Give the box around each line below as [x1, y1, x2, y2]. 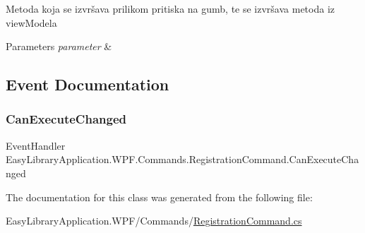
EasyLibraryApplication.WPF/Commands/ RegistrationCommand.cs [6, 213, 302, 228]
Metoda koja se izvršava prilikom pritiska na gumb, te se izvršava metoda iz [6, 1, 335, 16]
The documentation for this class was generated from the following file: [6, 189, 313, 204]
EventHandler [6, 138, 66, 153]
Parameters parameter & [6, 39, 112, 54]
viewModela [6, 15, 57, 30]
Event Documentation [6, 73, 169, 95]
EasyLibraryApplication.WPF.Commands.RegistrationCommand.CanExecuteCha [6, 152, 359, 167]
